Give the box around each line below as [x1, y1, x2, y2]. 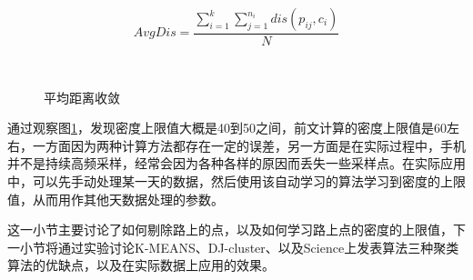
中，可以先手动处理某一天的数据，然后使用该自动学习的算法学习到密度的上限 [7, 172, 466, 190]
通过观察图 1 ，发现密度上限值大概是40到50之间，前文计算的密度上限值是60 [7, 118, 447, 137]
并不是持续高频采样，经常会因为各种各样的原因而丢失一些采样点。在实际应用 [7, 154, 466, 173]
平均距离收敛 [44, 87, 120, 106]
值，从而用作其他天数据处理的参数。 [7, 189, 224, 208]
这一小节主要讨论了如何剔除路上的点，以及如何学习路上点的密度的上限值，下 [7, 220, 466, 239]
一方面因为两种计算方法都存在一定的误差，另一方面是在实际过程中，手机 [32, 135, 466, 155]
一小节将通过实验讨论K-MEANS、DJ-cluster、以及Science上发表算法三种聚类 [7, 237, 459, 256]
